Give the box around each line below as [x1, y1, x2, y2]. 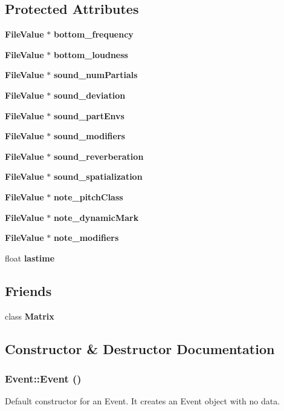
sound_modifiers [53, 130, 125, 142]
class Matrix [5, 309, 54, 322]
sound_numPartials [53, 68, 138, 81]
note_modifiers [53, 231, 119, 244]
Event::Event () [5, 370, 82, 386]
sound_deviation [53, 88, 126, 101]
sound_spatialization [53, 170, 143, 183]
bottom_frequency [53, 28, 134, 41]
